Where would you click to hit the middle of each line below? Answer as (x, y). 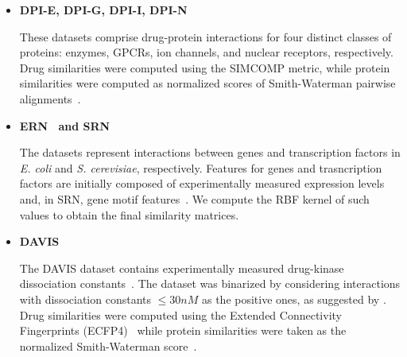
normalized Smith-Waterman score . (108, 345)
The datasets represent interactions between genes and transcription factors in (210, 152)
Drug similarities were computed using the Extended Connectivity (180, 314)
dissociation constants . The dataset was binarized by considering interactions (210, 283)
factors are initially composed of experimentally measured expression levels (202, 183)
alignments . (50, 98)
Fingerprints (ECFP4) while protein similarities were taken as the (183, 330)
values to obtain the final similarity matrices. (129, 214)
